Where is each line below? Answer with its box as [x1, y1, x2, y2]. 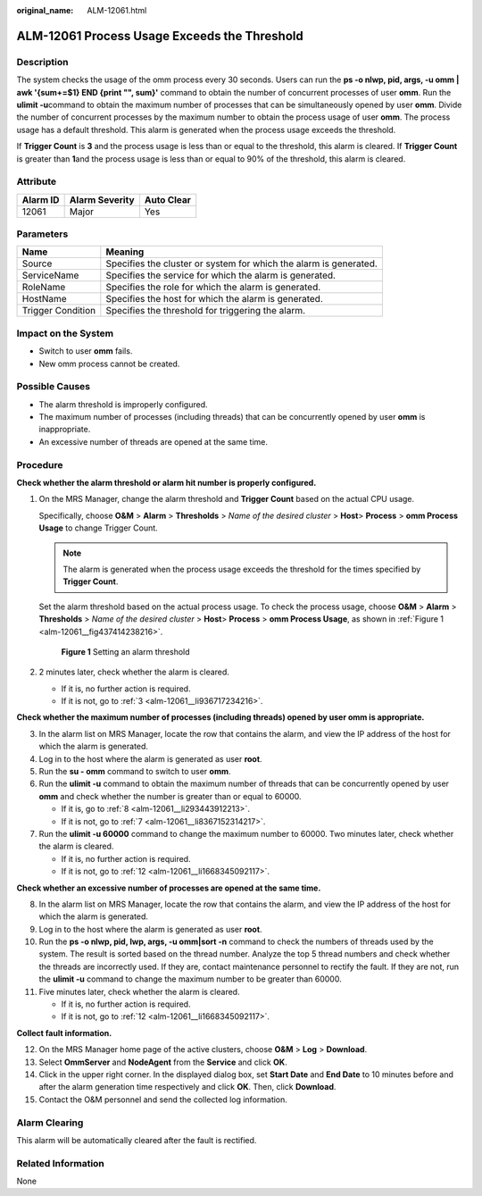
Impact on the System [16, 327, 114, 339]
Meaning [105, 246, 145, 258]
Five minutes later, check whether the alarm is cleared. [38, 986, 240, 997]
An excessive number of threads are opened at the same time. [38, 436, 268, 447]
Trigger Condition [21, 305, 96, 317]
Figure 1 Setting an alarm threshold [61, 646, 191, 657]
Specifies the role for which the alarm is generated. [105, 281, 321, 294]
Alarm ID [21, 193, 60, 205]
